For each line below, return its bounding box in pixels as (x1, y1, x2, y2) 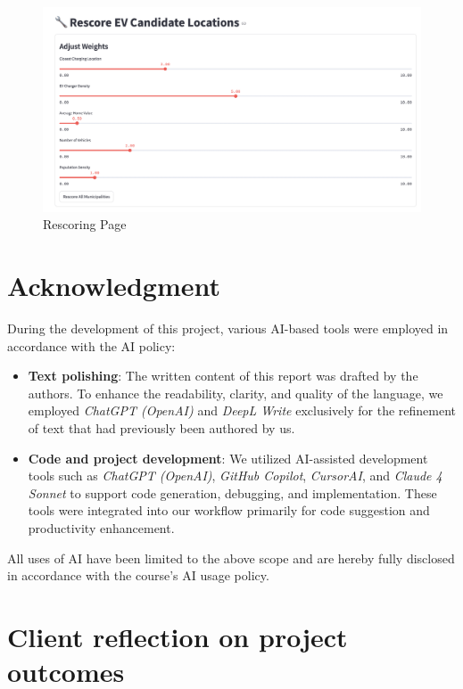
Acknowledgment (7, 267, 220, 304)
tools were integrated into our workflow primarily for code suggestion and (28, 501, 430, 520)
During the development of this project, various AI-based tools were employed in (7, 319, 449, 338)
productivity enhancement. (28, 519, 175, 537)
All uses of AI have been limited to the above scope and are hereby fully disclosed (7, 548, 455, 567)
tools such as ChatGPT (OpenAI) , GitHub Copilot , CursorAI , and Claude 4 (28, 466, 442, 485)
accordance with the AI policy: (7, 336, 176, 355)
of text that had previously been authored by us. (28, 419, 295, 438)
